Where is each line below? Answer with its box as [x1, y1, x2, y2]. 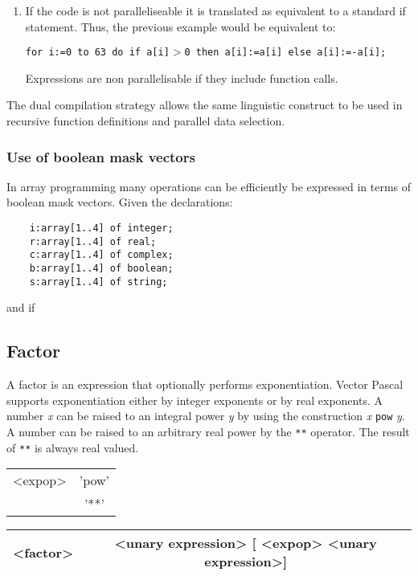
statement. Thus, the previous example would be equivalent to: [25, 18, 336, 35]
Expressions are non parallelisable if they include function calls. [25, 69, 338, 86]
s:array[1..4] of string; [29, 276, 168, 288]
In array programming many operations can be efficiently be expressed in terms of [6, 178, 412, 194]
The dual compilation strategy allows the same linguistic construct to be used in [6, 96, 403, 113]
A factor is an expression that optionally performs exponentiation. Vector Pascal [6, 376, 404, 393]
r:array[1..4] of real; [29, 235, 157, 247]
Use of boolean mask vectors [6, 146, 195, 166]
